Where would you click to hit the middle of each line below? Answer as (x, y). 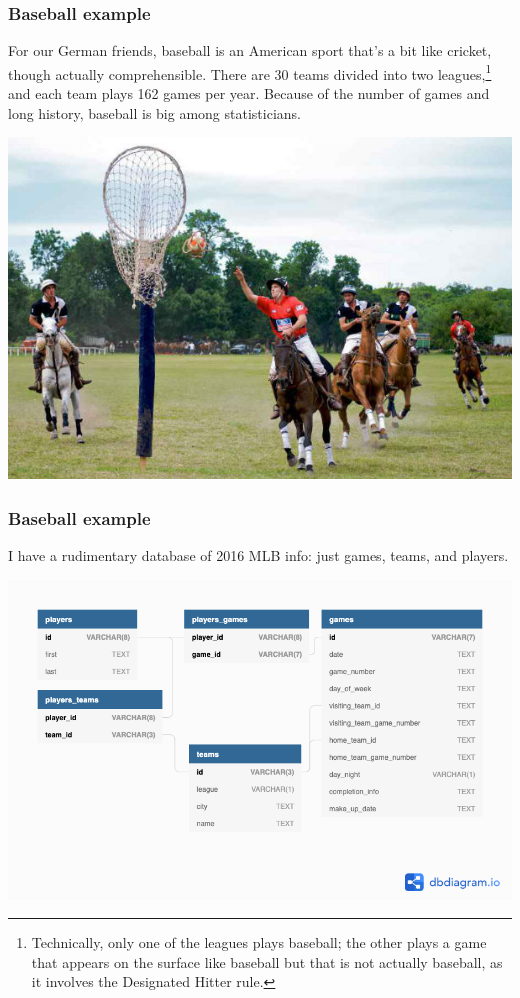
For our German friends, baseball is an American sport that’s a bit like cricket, (250, 50)
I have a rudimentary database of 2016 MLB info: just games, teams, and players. (258, 554)
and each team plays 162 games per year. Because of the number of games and (249, 93)
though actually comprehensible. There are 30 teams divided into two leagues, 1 (250, 72)
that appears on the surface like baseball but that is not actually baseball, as (267, 961)
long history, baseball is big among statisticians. (154, 112)
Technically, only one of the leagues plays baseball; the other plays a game (259, 942)
